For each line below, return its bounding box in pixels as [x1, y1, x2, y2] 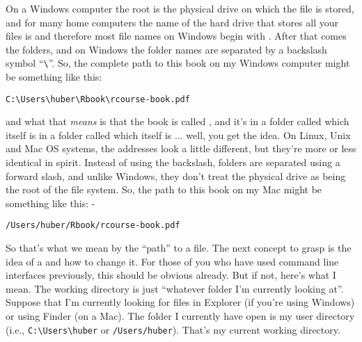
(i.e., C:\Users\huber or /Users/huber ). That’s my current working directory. [6, 322, 340, 336]
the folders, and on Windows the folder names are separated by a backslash [6, 42, 327, 56]
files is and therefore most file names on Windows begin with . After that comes [6, 28, 347, 43]
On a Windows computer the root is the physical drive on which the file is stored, [6, 1, 354, 15]
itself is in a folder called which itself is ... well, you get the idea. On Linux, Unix [6, 127, 351, 142]
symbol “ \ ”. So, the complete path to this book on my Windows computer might [6, 56, 350, 70]
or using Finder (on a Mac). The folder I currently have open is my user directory [6, 309, 355, 323]
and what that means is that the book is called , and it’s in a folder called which [6, 114, 349, 129]
